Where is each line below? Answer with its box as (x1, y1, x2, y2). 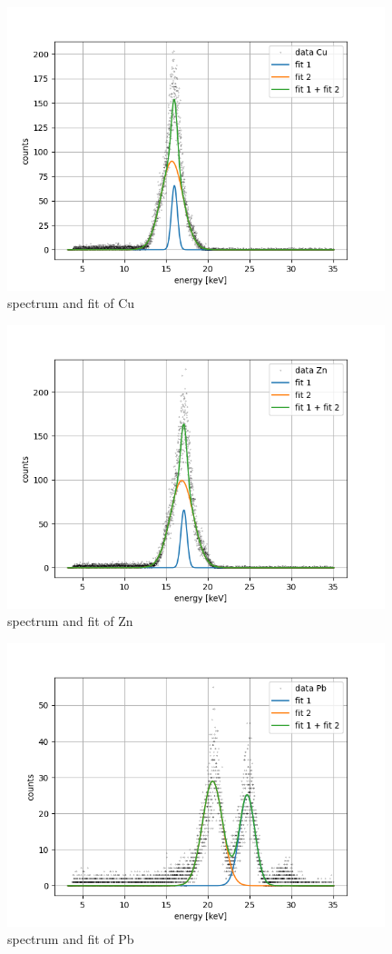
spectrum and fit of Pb (7, 929, 134, 949)
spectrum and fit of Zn (7, 611, 133, 631)
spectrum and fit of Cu (7, 293, 135, 313)
